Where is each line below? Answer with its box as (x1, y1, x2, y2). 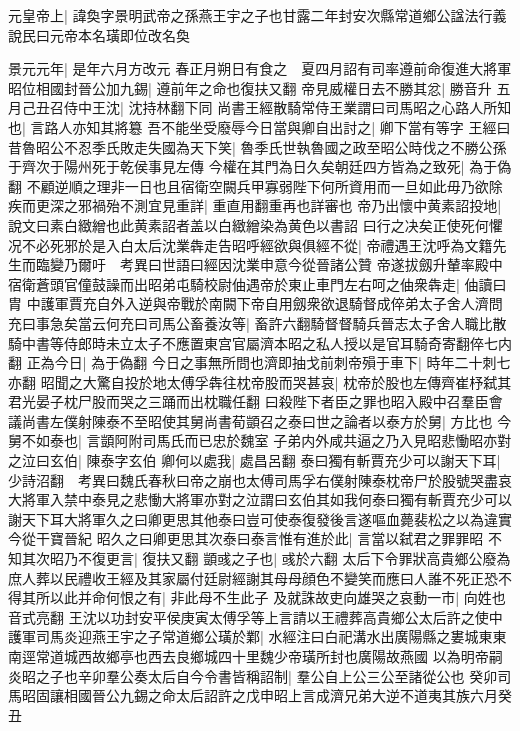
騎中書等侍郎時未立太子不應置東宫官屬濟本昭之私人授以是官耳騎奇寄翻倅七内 (8, 332, 512, 353)
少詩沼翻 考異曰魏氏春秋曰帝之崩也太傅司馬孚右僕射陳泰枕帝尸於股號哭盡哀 (8, 469, 512, 490)
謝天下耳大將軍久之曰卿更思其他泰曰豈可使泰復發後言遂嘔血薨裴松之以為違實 (8, 508, 512, 529)
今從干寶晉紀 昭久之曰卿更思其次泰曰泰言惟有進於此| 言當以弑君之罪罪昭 (8, 528, 484, 549)
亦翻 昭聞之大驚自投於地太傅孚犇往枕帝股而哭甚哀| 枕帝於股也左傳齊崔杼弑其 (8, 371, 512, 392)
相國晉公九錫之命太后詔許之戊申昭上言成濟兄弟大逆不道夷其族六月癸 (63, 685, 512, 706)
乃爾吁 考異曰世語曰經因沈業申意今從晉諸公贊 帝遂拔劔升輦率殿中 (63, 254, 503, 275)
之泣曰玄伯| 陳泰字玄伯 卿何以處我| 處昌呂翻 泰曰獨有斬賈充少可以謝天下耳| (8, 450, 501, 471)
